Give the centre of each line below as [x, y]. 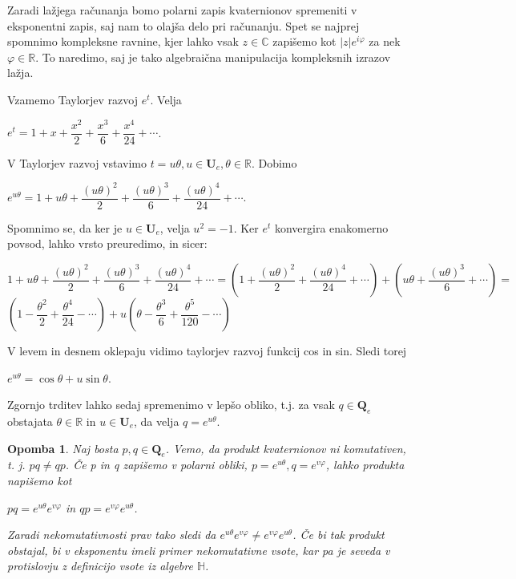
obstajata [30, 421]
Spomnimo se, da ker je [65, 227]
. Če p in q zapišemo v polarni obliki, [156, 465]
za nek [385, 41]
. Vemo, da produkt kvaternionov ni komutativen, [286, 448]
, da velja [157, 421]
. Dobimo [274, 162]
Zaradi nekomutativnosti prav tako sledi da [112, 534]
